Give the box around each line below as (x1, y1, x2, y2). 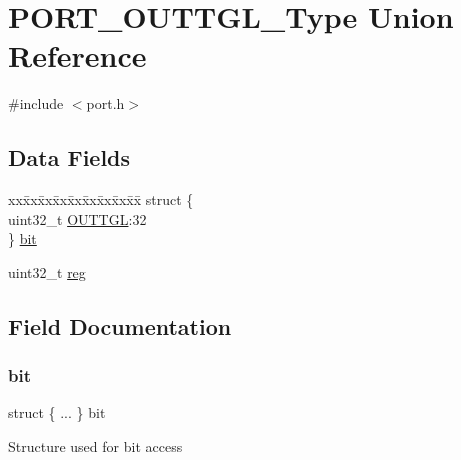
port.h (86, 93, 125, 114)
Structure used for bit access (8, 436, 183, 457)
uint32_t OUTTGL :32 (8, 208, 147, 229)
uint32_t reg (8, 261, 86, 282)
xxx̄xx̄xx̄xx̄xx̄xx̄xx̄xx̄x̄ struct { (8, 189, 194, 210)
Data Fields (8, 142, 131, 173)
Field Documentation (8, 310, 232, 341)
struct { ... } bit (8, 402, 106, 423)
